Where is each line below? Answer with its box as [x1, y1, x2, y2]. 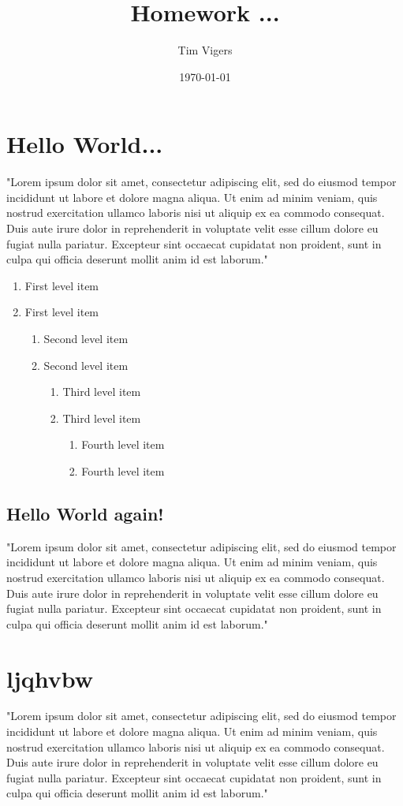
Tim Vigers [177, 42, 233, 58]
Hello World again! [6, 501, 164, 525]
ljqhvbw [6, 662, 94, 694]
